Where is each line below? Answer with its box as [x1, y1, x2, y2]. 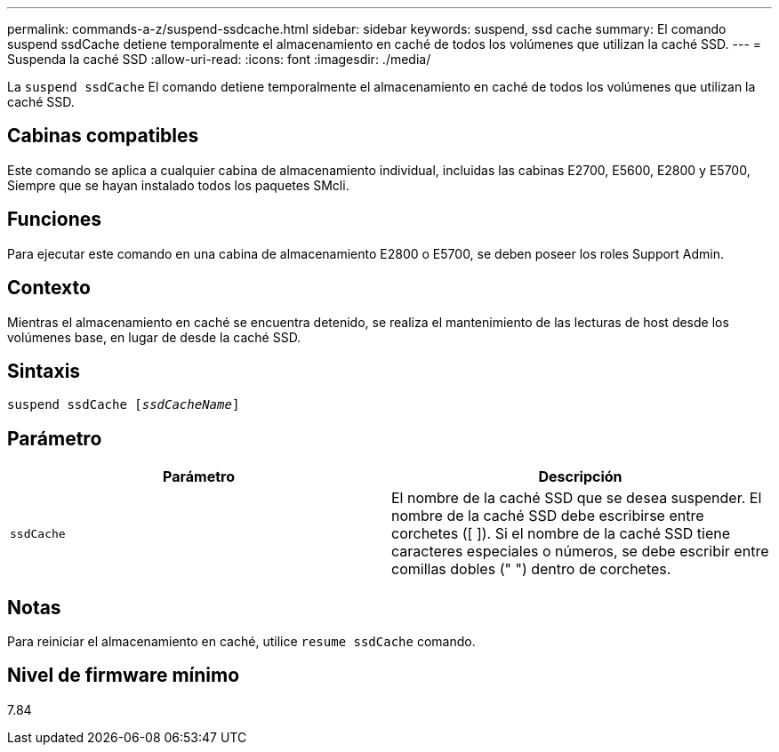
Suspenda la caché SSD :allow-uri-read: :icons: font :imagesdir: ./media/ [7, 52, 431, 67]
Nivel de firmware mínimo [7, 664, 240, 687]
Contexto [7, 276, 91, 300]
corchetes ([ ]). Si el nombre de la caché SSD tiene [391, 524, 731, 543]
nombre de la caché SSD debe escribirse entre [391, 507, 704, 525]
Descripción [538, 468, 622, 486]
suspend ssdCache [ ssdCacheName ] [7, 397, 240, 412]
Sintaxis [7, 359, 81, 382]
